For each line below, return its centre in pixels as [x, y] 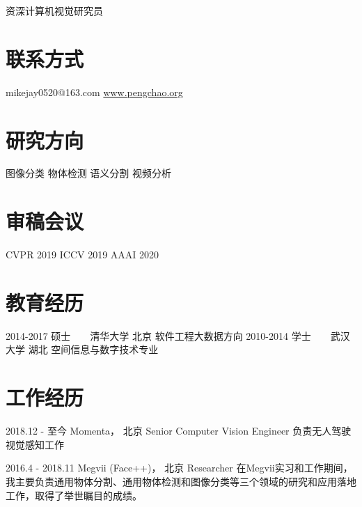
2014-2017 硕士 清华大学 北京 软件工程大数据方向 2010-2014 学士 [158, 335]
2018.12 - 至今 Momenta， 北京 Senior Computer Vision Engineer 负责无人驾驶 [179, 431]
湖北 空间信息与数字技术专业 [93, 349]
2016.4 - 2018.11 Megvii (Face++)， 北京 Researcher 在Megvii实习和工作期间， [179, 468]
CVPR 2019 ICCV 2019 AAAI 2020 [82, 255]
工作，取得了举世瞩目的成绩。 [74, 495]
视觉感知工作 [35, 444]
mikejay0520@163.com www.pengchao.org [94, 92]
